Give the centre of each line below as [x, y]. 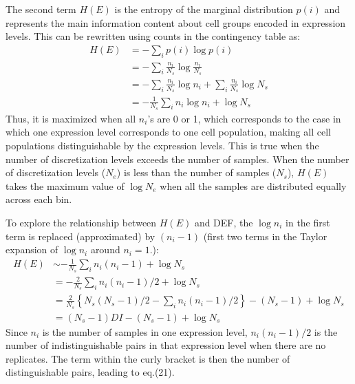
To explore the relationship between [81, 222]
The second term [41, 9]
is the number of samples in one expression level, [145, 331]
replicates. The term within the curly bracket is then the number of [148, 358]
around [105, 249]
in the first [308, 222]
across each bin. [39, 199]
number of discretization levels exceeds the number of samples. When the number [177, 159]
